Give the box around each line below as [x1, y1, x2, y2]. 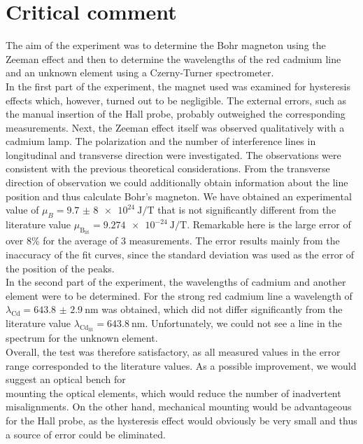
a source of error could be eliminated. [6, 426, 166, 441]
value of [6, 202, 39, 217]
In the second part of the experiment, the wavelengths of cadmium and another [6, 275, 346, 289]
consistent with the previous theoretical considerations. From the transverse [6, 161, 330, 176]
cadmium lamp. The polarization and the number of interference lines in [6, 134, 316, 148]
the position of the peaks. [6, 261, 115, 275]
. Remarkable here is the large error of [187, 217, 351, 232]
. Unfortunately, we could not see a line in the [145, 316, 342, 331]
